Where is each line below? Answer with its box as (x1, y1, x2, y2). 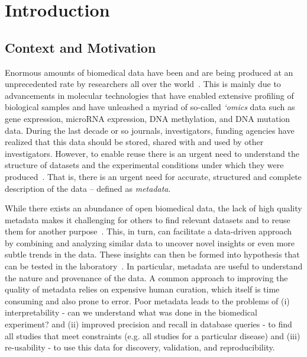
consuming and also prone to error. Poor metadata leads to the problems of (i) (5, 294, 290, 307)
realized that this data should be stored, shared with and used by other (5, 136, 264, 148)
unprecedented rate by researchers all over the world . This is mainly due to (5, 78, 281, 90)
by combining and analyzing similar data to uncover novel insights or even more (5, 236, 295, 249)
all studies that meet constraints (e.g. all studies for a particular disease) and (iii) (5, 329, 300, 342)
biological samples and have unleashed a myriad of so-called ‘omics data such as (5, 101, 295, 113)
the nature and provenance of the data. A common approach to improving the (5, 271, 288, 284)
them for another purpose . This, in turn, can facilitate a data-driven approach (5, 225, 292, 237)
